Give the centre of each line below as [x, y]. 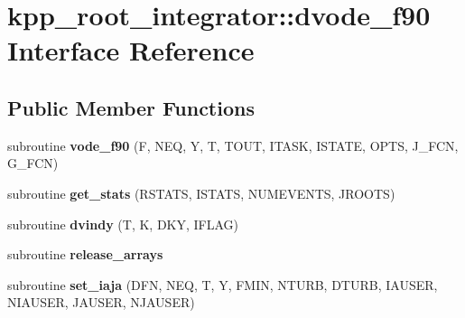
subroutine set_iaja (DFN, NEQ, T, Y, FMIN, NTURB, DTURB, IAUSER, [223, 284]
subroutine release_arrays [85, 254]
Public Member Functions [131, 107]
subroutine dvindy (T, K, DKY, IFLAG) [123, 224]
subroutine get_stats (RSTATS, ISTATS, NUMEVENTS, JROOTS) [201, 193]
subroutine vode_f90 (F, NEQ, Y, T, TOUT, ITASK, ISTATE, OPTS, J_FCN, [233, 145]
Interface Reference [131, 50]
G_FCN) [33, 163]
